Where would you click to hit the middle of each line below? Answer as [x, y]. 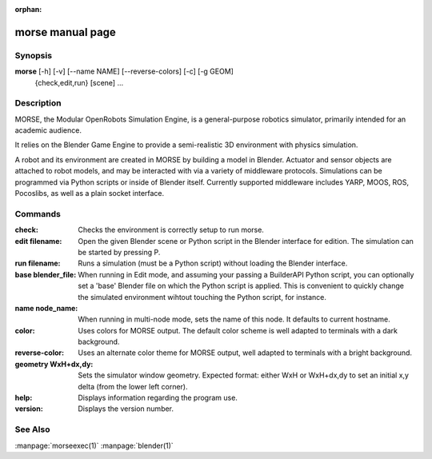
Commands [38, 214]
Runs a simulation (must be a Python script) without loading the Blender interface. [213, 263]
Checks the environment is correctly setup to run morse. [171, 230]
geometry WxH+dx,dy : [54, 364]
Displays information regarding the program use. [158, 398]
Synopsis [33, 55]
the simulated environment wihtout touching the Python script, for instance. [202, 297]
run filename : [38, 263]
